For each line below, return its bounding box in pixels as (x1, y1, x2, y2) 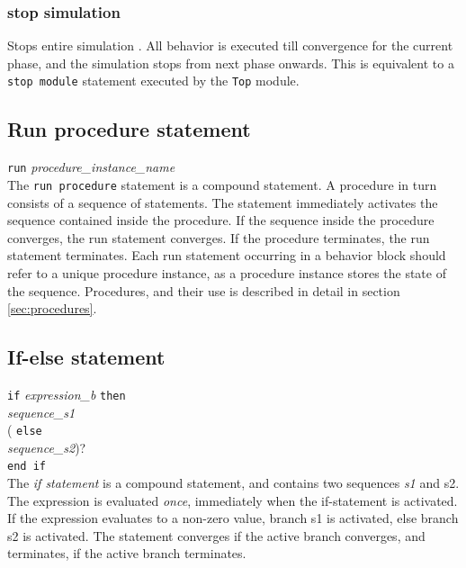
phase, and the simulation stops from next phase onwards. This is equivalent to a (7, 53, 454, 72)
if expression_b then (7, 384, 126, 403)
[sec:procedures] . (7, 299, 97, 318)
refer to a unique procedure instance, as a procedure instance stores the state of (7, 263, 446, 282)
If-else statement (7, 343, 166, 371)
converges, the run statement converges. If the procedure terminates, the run (7, 228, 430, 247)
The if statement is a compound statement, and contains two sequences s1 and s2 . (7, 473, 460, 492)
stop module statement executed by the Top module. (7, 71, 300, 90)
